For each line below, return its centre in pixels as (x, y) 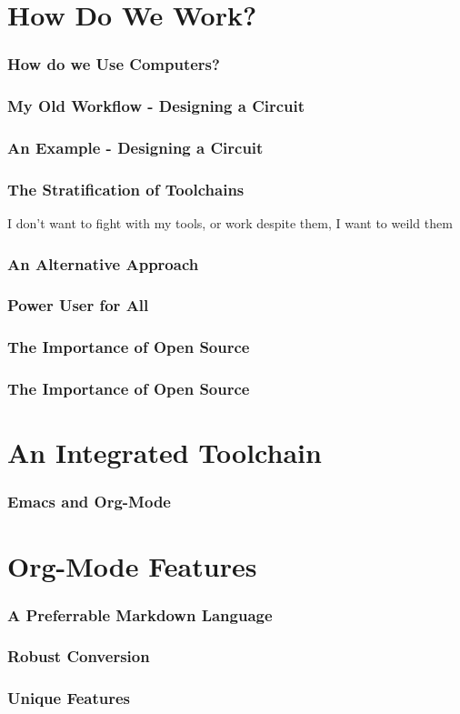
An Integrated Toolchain (165, 453)
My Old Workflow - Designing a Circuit (156, 106)
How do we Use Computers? (114, 64)
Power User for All (78, 305)
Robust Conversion (79, 656)
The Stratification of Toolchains (126, 189)
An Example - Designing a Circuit (135, 147)
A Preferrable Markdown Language (140, 614)
